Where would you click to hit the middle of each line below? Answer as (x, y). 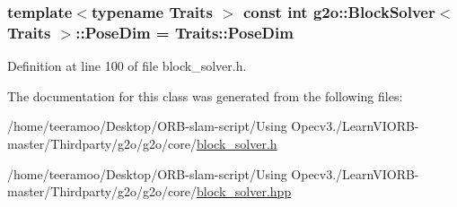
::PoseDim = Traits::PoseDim (185, 32)
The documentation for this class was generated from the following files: (205, 95)
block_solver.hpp (244, 191)
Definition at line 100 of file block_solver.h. (127, 66)
